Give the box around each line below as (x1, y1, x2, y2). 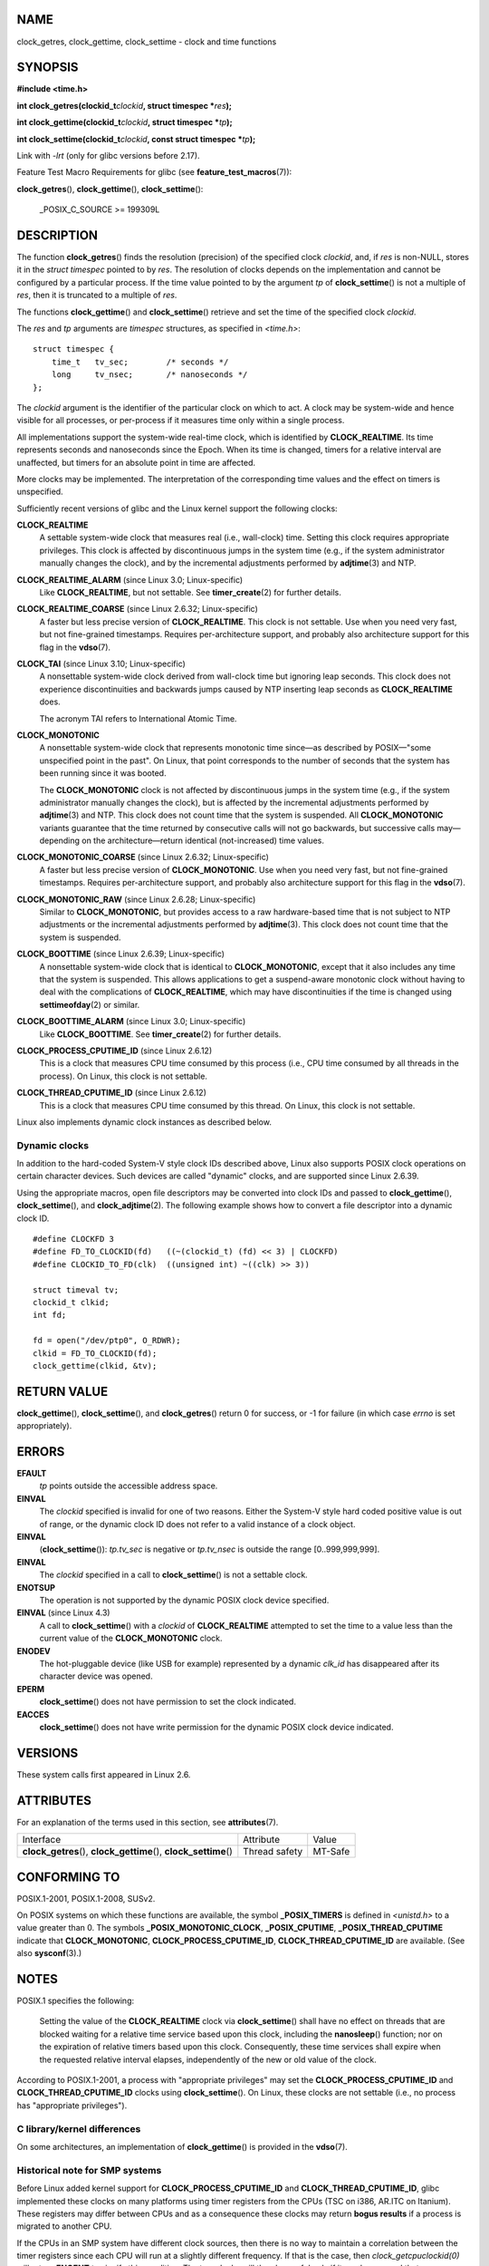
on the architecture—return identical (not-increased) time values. (81, 835, 325, 847)
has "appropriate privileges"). (16, 2099, 128, 2111)
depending (39, 835, 81, 847)
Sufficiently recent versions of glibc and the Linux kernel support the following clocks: (16, 503, 339, 514)
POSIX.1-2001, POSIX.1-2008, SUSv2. (16, 1893, 156, 1903)
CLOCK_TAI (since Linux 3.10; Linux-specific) (16, 658, 186, 669)
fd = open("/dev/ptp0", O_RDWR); (33, 1335, 181, 1346)
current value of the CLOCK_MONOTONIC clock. (39, 1632, 223, 1644)
